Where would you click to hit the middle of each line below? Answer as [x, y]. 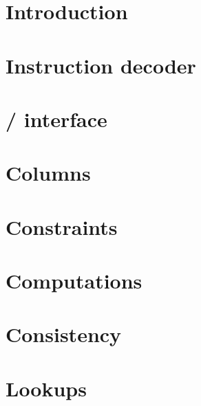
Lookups [46, 388]
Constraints [62, 226]
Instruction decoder [101, 65]
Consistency [64, 334]
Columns [48, 173]
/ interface [56, 119]
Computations [74, 281]
